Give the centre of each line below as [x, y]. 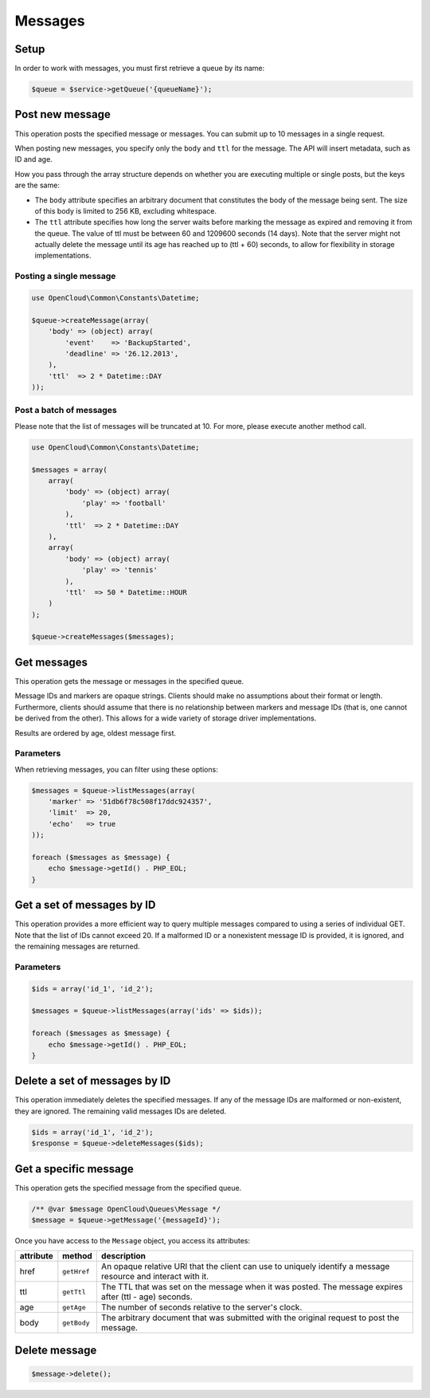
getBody [76, 1323]
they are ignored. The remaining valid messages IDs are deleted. [121, 1111]
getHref [76, 1271]
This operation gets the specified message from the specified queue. [128, 1188]
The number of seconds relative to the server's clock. [201, 1307]
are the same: [37, 185]
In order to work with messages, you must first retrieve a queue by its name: [140, 69]
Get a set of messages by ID [85, 905]
